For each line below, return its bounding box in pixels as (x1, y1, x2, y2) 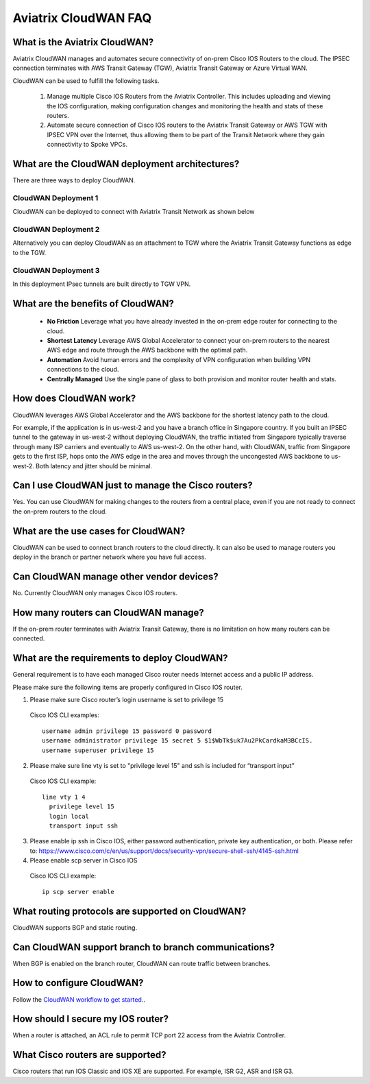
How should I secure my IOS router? (12, 1013, 169, 1025)
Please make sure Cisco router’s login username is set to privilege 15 (29, 696, 224, 703)
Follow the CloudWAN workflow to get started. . (12, 995, 145, 1004)
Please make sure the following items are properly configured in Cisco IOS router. (12, 683, 243, 691)
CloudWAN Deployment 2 (12, 225, 100, 234)
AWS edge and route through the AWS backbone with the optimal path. (47, 346, 248, 354)
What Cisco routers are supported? (12, 1049, 167, 1061)
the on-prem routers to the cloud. (12, 507, 108, 516)
